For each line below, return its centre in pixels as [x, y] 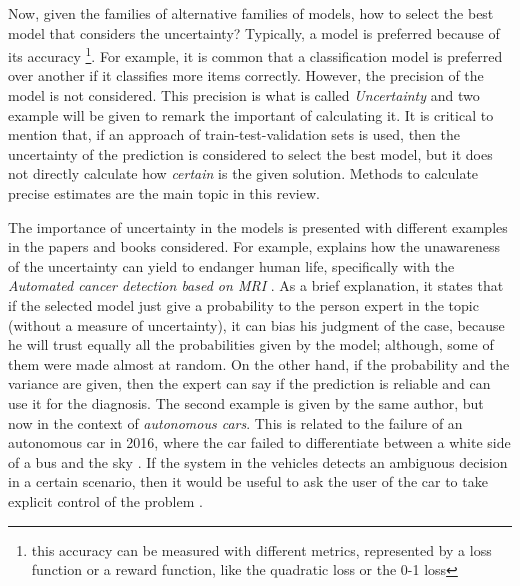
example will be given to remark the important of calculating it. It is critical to [251, 114]
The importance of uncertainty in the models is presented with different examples [258, 226]
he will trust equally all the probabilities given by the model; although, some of [251, 344]
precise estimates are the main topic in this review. [164, 193]
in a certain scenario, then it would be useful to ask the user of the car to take [248, 481]
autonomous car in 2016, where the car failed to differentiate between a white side [259, 442]
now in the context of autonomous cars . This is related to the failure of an [235, 422]
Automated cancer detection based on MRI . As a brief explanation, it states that [256, 285]
